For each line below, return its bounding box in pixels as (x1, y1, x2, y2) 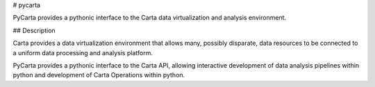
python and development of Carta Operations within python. (12, 71, 185, 79)
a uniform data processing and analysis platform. (12, 48, 153, 57)
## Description (12, 26, 56, 35)
